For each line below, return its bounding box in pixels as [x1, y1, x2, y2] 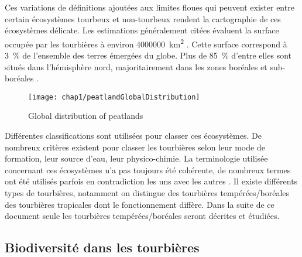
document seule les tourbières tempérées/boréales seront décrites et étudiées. [5, 210, 280, 222]
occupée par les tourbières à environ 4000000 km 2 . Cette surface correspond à [5, 36, 287, 50]
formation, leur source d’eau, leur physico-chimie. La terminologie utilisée [5, 152, 268, 165]
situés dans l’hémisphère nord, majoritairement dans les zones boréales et [5, 60, 267, 73]
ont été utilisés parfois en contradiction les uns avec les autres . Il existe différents [5, 175, 298, 187]
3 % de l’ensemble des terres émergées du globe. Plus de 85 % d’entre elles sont [5, 49, 292, 61]
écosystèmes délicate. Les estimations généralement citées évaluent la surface [5, 24, 279, 36]
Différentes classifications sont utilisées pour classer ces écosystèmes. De [5, 129, 262, 142]
